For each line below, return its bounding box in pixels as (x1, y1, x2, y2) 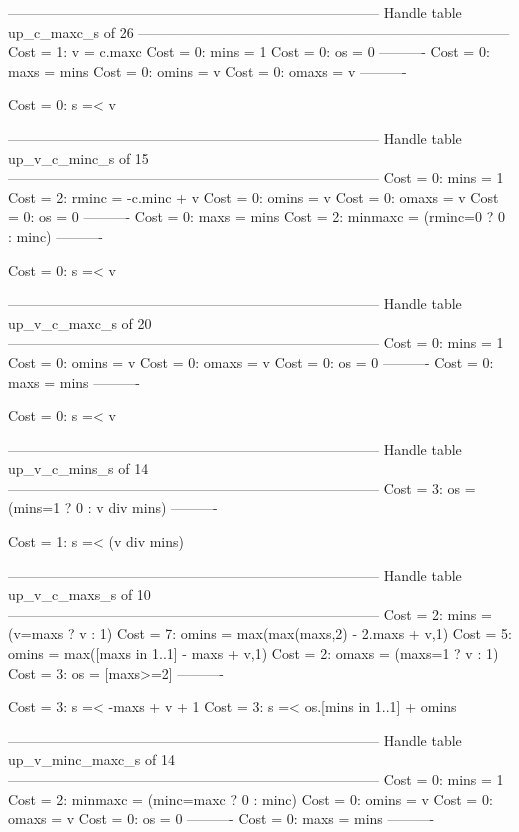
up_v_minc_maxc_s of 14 (8, 749, 175, 770)
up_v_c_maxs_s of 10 (8, 584, 151, 605)
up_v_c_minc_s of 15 (8, 147, 149, 168)
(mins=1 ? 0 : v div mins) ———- (8, 497, 218, 518)
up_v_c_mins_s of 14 (8, 458, 149, 479)
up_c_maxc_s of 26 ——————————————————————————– (8, 21, 510, 42)
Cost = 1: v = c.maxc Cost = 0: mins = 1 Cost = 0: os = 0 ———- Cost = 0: (8, 41, 490, 62)
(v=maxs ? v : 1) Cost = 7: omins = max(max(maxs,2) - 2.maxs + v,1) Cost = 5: (8, 623, 512, 644)
